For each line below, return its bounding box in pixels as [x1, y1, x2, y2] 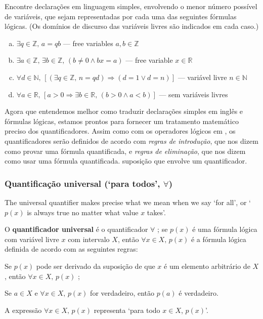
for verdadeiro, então [90, 288, 155, 298]
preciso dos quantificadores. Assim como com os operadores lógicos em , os [5, 126, 236, 136]
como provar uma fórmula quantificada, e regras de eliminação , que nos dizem [5, 145, 246, 156]
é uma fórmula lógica [192, 224, 257, 234]
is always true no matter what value [27, 207, 139, 217]
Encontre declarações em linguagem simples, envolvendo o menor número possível [5, 1, 257, 11]
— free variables [63, 37, 113, 48]
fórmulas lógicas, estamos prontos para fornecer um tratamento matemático [5, 115, 239, 126]
